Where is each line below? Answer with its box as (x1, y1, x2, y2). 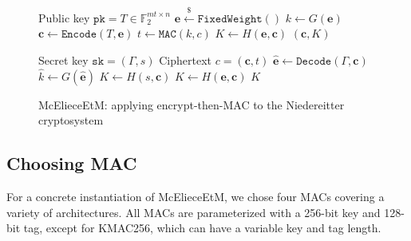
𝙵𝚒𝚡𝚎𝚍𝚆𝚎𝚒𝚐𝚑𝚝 (197, 13, 263, 25)
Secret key (38, 51, 89, 68)
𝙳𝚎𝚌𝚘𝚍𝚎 (296, 55, 332, 67)
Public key (38, 9, 90, 26)
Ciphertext (159, 51, 212, 68)
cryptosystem (38, 112, 104, 128)
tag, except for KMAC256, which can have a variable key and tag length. (23, 219, 381, 236)
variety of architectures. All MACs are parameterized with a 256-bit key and (6, 203, 381, 220)
